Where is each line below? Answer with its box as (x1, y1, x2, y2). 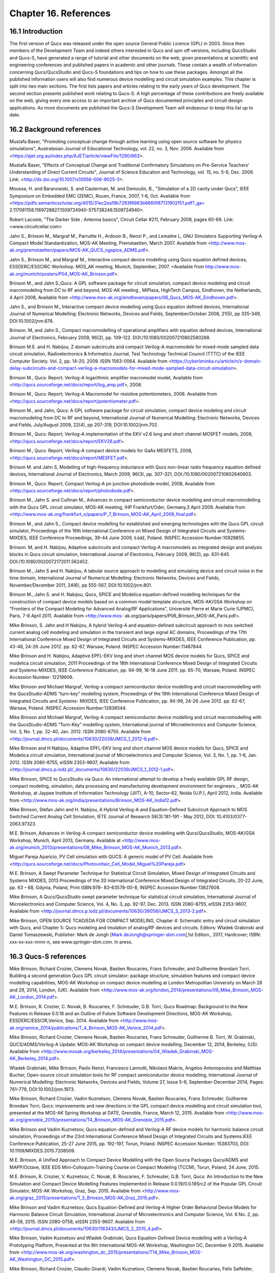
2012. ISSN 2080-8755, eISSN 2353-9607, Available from (9, 759, 130, 765)
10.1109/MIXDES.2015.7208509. (9, 1148, 76, 1153)
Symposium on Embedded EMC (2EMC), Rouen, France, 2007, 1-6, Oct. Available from (9, 192, 190, 199)
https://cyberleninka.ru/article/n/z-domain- (171, 358, 262, 364)
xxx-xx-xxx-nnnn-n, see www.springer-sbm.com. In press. (9, 938, 133, 945)
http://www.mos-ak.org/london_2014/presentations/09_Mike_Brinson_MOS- (103, 987, 263, 993)
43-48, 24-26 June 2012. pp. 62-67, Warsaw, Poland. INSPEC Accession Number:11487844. (9, 643, 203, 649)
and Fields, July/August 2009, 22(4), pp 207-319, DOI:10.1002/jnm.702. (9, 422, 159, 428)
